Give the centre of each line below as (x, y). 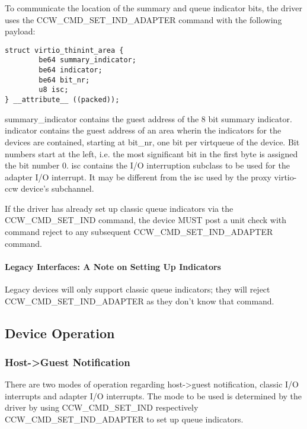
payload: (20, 31)
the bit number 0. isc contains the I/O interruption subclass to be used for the (147, 165)
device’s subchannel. (57, 188)
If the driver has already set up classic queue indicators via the (119, 208)
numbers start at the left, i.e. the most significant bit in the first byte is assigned (151, 153)
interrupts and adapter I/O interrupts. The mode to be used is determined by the (153, 395)
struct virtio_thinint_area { (64, 50)
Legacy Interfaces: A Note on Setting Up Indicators (113, 266)
